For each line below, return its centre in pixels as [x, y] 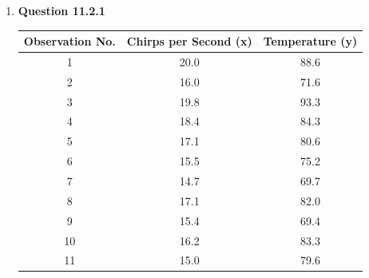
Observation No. [69, 41]
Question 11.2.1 [61, 10]
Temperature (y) [310, 41]
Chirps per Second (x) [189, 41]
